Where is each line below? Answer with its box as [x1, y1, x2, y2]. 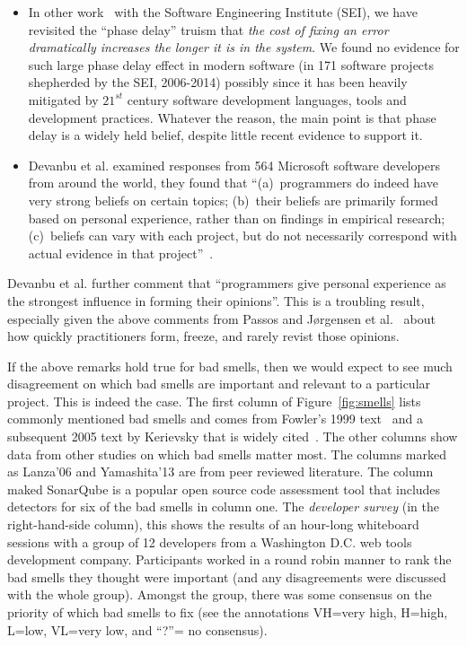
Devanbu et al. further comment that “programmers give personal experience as [7, 274, 446, 292]
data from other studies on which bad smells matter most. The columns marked [7, 444, 447, 463]
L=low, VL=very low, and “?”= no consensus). [7, 620, 268, 639]
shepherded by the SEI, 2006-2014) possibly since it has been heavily [28, 73, 408, 92]
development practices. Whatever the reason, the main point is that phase [28, 108, 436, 127]
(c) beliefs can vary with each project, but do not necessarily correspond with [28, 226, 457, 245]
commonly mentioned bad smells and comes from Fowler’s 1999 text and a [7, 409, 423, 428]
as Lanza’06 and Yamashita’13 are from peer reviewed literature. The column [7, 462, 434, 481]
